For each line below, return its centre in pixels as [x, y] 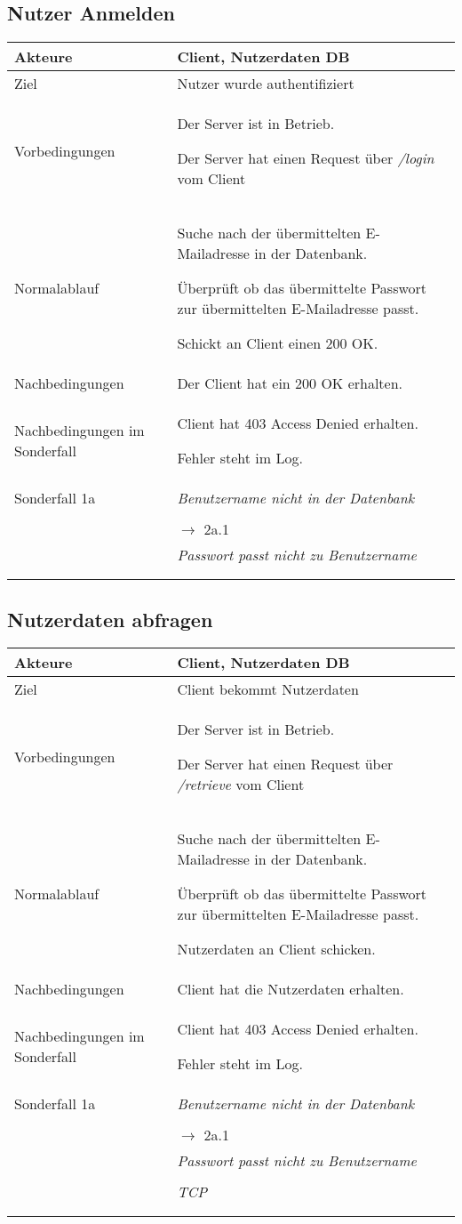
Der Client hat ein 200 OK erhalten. [290, 383]
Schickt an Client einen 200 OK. [278, 343]
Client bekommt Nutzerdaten [268, 689]
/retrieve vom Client [241, 785]
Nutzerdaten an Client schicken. [276, 949]
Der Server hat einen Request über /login [306, 158]
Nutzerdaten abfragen [110, 619]
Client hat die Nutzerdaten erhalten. [291, 989]
